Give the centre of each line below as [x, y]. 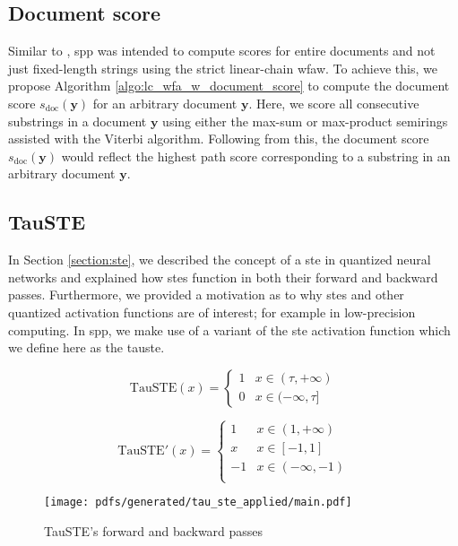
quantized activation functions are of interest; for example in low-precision [212, 312]
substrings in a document [78, 121]
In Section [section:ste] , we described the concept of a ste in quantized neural [220, 260]
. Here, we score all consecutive [334, 103]
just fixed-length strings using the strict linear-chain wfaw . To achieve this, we [223, 68]
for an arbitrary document [165, 103]
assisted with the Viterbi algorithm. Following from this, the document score [219, 139]
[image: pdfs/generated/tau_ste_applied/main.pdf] [198, 503]
